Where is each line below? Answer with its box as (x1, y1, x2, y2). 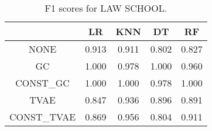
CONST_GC (15, 76, 70, 89)
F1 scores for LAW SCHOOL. (45, 1, 167, 15)
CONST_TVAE (9, 110, 76, 123)
